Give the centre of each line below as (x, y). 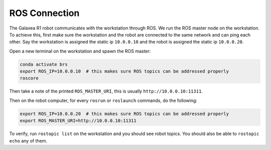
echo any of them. (28, 140)
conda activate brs (44, 64)
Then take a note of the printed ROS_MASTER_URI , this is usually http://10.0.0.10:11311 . (106, 91)
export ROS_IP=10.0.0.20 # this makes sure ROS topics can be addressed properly (124, 113)
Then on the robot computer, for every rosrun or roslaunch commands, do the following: (103, 100)
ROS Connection (44, 13)
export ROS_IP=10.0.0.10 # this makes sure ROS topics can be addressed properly (124, 71)
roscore (29, 78)
